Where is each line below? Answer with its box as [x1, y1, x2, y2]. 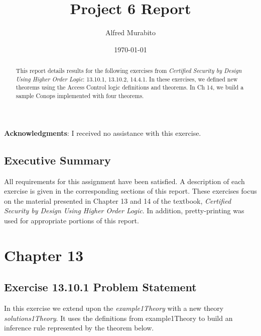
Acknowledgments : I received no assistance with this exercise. [4, 127, 201, 138]
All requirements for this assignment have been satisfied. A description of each [4, 176, 245, 186]
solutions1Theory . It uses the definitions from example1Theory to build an [4, 312, 233, 323]
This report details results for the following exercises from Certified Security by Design [16, 66, 242, 75]
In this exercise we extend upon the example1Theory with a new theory [4, 303, 224, 313]
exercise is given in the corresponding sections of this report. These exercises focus [4, 186, 257, 196]
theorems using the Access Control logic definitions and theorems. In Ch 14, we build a [16, 83, 244, 92]
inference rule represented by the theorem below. [4, 322, 154, 333]
